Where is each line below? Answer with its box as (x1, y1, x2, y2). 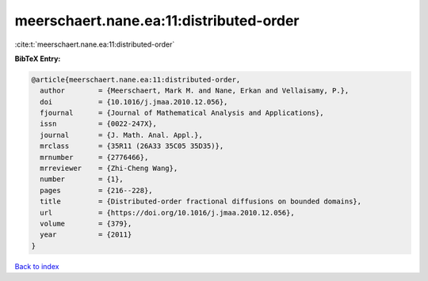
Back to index (14, 261, 59, 271)
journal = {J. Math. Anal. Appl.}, (40, 131, 204, 139)
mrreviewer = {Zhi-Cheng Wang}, (40, 164, 178, 173)
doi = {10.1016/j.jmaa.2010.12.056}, (40, 97, 228, 106)
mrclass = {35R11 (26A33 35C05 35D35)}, (40, 142, 224, 150)
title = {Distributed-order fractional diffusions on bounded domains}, (40, 197, 362, 206)
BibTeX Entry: (14, 54, 61, 63)
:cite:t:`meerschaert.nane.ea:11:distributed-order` (14, 40, 175, 49)
